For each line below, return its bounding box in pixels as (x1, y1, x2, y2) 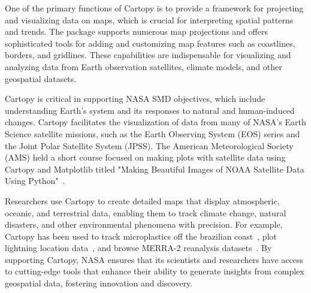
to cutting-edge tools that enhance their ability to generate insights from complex (5, 265, 304, 277)
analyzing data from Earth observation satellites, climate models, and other (5, 60, 282, 73)
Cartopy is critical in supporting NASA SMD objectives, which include (5, 92, 265, 105)
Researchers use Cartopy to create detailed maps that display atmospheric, (5, 194, 280, 207)
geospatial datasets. (5, 72, 77, 84)
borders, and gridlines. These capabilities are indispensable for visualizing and (5, 49, 291, 61)
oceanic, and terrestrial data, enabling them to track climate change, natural (5, 206, 286, 219)
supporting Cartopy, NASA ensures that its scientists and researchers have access (5, 253, 304, 265)
